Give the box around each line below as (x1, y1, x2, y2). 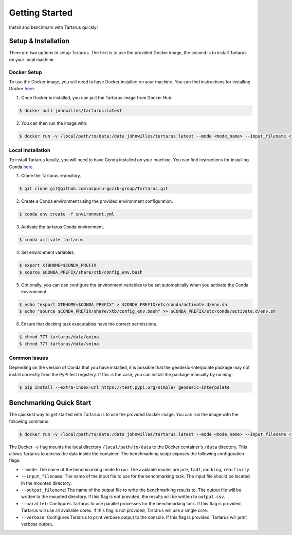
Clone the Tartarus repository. (21, 173, 81, 179)
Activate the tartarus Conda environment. (21, 224, 104, 230)
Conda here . (9, 164, 34, 170)
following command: (9, 418, 50, 424)
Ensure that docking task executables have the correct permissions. (21, 321, 158, 327)
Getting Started (9, 7, 73, 18)
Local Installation (9, 147, 51, 153)
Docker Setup (9, 69, 42, 76)
